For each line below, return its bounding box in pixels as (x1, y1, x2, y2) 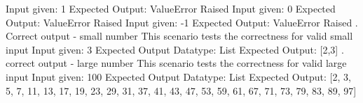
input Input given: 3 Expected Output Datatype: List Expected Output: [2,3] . (6, 42, 344, 56)
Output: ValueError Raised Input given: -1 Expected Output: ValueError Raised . (6, 15, 358, 29)
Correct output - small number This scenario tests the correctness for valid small (6, 29, 353, 43)
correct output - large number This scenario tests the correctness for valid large (6, 56, 347, 70)
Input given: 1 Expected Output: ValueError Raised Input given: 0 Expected (6, 1, 336, 15)
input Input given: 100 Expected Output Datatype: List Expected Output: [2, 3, (6, 69, 351, 84)
